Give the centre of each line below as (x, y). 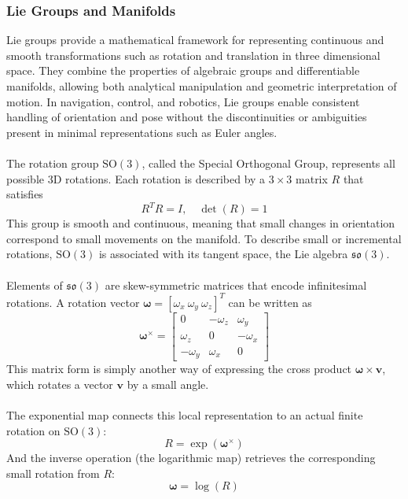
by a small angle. (168, 384)
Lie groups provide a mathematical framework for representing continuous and (195, 40)
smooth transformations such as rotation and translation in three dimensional (193, 55)
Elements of (35, 285)
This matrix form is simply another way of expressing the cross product (179, 369)
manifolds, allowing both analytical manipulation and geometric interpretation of (202, 86)
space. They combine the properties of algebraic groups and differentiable (183, 70)
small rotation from (53, 473)
